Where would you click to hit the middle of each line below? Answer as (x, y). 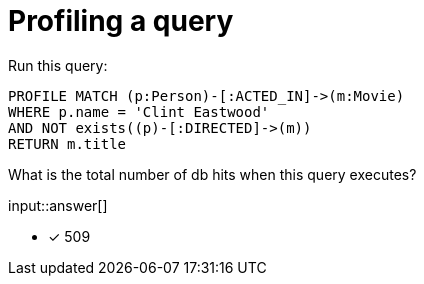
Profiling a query (121, 21)
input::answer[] (58, 205)
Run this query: (58, 65)
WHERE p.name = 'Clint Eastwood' (139, 111)
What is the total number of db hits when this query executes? (212, 174)
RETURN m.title (67, 143)
